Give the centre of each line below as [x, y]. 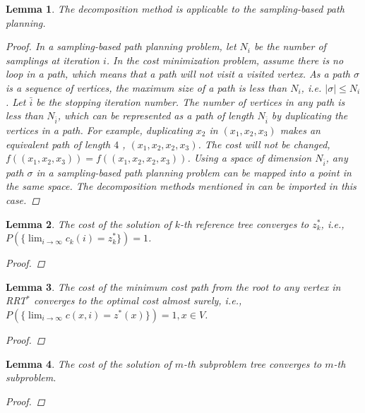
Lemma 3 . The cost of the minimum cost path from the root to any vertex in [173, 286]
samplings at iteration [53, 60]
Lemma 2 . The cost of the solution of [89, 223]
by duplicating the [310, 115]
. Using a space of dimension [250, 158]
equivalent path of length [58, 144]
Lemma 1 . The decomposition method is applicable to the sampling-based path [175, 8]
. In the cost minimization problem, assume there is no [225, 60]
